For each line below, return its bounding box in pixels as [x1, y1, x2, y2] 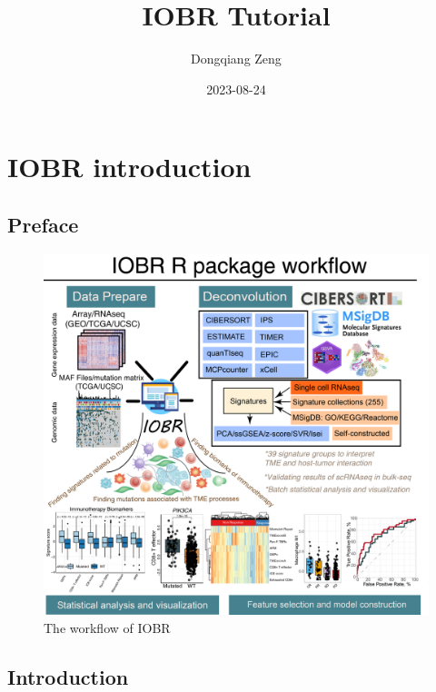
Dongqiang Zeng [191, 49, 282, 68]
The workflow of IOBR [44, 618, 171, 637]
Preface [7, 210, 79, 238]
